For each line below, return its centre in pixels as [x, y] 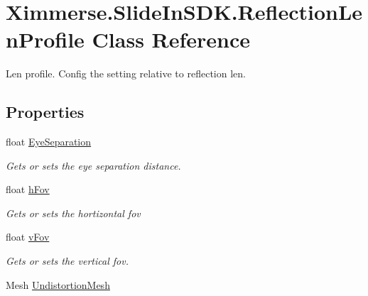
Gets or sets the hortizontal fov [73, 213]
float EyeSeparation [49, 142]
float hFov [28, 189]
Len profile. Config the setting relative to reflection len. [126, 73]
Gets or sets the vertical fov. [67, 261]
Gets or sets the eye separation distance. [93, 165]
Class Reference [171, 39]
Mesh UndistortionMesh [58, 284]
